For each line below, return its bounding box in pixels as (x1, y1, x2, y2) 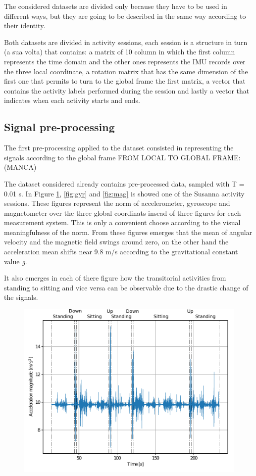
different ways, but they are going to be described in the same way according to (4, 10, 246, 21)
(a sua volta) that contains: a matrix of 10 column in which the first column (4, 47, 235, 57)
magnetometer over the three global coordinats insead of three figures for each (4, 207, 241, 218)
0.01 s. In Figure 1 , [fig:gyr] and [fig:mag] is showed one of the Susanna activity (4, 188, 245, 198)
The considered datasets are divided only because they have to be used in (4, 1, 227, 11)
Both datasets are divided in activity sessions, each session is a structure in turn (4, 37, 248, 47)
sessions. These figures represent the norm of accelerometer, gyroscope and (4, 198, 230, 208)
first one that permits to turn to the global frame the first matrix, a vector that (4, 76, 246, 86)
